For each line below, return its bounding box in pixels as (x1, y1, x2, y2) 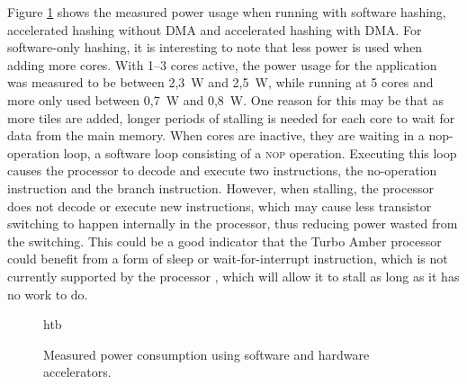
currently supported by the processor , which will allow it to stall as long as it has (7, 266, 460, 285)
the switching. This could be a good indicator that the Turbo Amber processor (7, 231, 442, 250)
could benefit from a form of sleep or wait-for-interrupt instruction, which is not (7, 249, 448, 268)
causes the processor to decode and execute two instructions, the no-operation (7, 161, 437, 180)
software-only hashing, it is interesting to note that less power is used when (7, 38, 423, 57)
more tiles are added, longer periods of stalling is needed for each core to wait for (7, 108, 455, 127)
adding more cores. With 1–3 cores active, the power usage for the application (7, 55, 437, 74)
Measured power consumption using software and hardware (43, 344, 370, 363)
